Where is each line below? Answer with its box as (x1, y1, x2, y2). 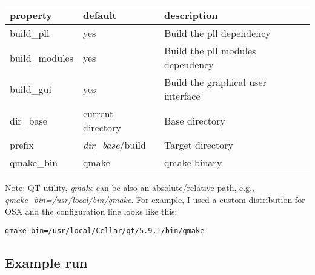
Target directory (164, 138, 233, 152)
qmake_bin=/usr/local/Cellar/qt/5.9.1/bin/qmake (5, 226, 205, 235)
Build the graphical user (164, 75, 267, 89)
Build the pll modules (164, 44, 256, 57)
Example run (5, 253, 88, 271)
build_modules (10, 50, 74, 65)
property (10, 8, 53, 22)
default (83, 8, 117, 22)
